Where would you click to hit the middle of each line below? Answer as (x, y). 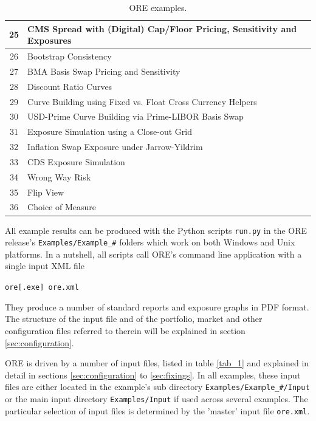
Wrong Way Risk (59, 176)
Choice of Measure (62, 207)
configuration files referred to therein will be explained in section (125, 330)
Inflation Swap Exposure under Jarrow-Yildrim (115, 147)
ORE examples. (158, 7)
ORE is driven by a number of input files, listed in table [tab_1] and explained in (157, 363)
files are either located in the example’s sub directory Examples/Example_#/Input (157, 387)
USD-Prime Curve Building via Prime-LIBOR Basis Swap (136, 116)
